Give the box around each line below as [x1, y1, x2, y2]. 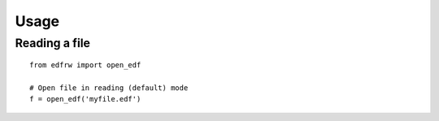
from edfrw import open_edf [29, 61, 141, 70]
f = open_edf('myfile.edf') [29, 94, 141, 104]
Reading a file [15, 36, 91, 50]
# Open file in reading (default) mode [29, 83, 189, 93]
